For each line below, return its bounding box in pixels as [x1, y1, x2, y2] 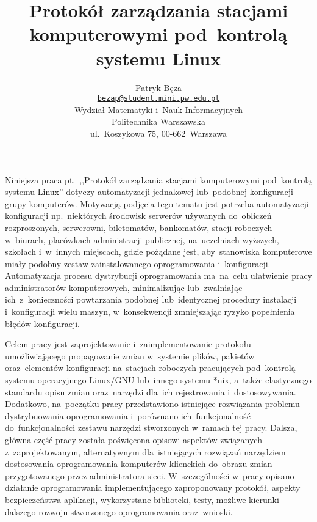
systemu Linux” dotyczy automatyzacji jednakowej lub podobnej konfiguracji [5, 185, 293, 198]
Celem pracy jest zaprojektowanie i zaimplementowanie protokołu [5, 337, 251, 350]
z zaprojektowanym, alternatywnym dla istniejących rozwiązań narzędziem [5, 445, 286, 458]
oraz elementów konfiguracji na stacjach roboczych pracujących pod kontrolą [5, 361, 296, 374]
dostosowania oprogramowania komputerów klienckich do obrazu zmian [5, 457, 272, 470]
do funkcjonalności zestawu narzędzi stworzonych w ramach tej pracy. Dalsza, [5, 421, 297, 434]
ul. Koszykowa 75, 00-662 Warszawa [90, 127, 227, 139]
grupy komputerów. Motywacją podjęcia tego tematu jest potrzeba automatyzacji [5, 197, 309, 210]
